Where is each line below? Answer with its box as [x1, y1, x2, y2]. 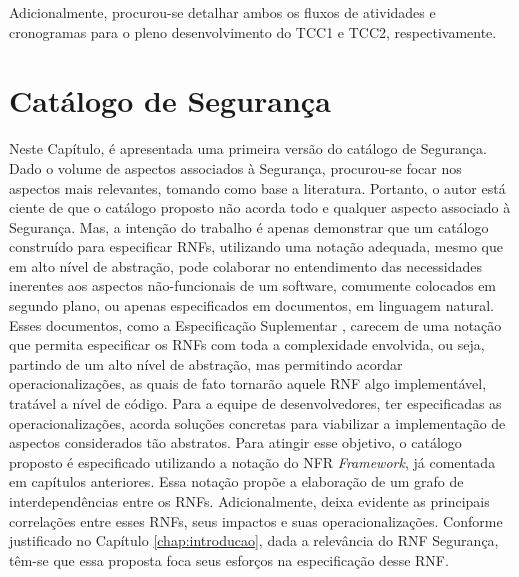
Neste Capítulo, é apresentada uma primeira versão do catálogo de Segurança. [9, 138, 487, 159]
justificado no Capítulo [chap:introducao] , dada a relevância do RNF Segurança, [9, 530, 499, 551]
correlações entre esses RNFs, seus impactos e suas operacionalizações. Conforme [9, 510, 503, 531]
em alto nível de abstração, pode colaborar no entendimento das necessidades [9, 255, 482, 276]
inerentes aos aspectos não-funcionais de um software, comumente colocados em [9, 275, 497, 296]
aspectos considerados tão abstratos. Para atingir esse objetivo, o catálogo [9, 432, 462, 453]
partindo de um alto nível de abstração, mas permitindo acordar [9, 353, 403, 374]
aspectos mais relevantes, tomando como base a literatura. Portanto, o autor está [9, 177, 506, 198]
